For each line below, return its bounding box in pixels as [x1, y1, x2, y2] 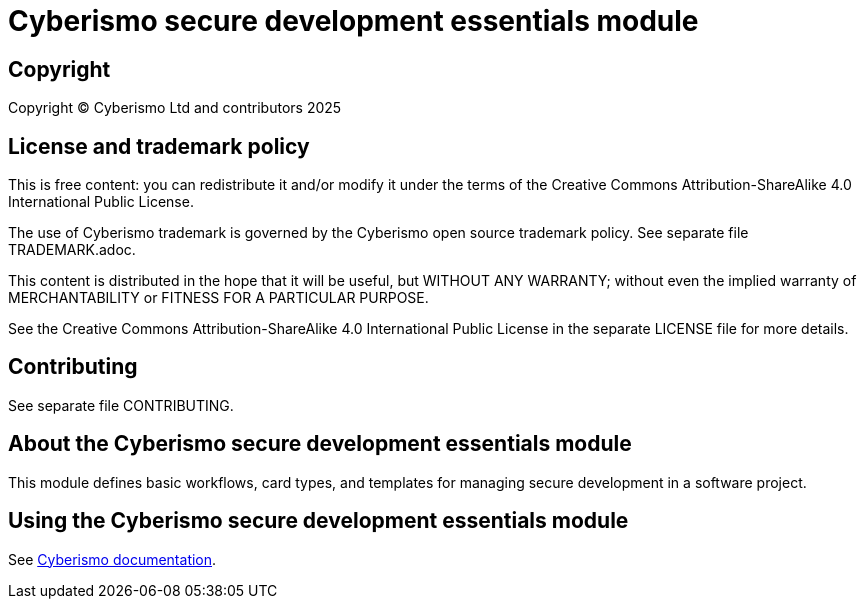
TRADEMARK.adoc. [8, 241, 136, 259]
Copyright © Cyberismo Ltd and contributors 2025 [8, 99, 342, 117]
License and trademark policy [8, 133, 310, 159]
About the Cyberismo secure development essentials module [8, 431, 632, 457]
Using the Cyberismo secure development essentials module [8, 508, 629, 534]
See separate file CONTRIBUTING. [8, 396, 234, 414]
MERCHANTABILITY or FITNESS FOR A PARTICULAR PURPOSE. [8, 289, 429, 307]
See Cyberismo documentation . [8, 550, 217, 568]
